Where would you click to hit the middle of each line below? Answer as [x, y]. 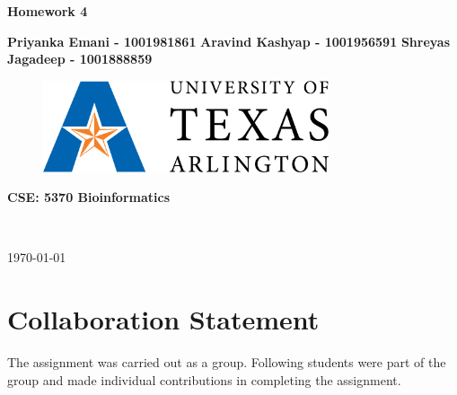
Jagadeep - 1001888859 [80, 59]
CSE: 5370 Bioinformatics [89, 197]
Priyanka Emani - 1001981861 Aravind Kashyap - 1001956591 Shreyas [229, 41]
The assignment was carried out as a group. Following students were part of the [227, 362]
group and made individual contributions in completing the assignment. [204, 379]
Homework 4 [48, 11]
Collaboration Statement [163, 319]
